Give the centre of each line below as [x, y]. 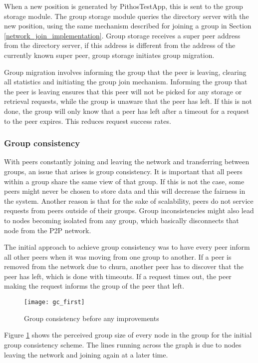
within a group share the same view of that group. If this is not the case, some [124, 181]
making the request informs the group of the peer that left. [94, 286]
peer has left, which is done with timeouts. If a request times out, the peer [118, 276]
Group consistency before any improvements [92, 318]
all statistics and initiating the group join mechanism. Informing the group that [126, 82]
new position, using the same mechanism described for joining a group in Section [128, 26]
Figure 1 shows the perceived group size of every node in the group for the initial [128, 335]
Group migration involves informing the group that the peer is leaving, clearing [125, 72]
